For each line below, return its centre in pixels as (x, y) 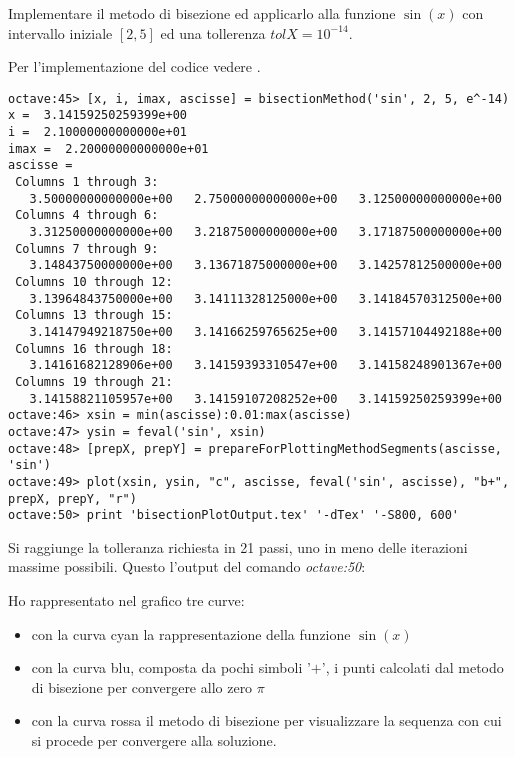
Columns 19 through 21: (94, 381)
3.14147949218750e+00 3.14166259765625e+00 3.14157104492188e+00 (265, 331)
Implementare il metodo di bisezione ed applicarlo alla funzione (202, 13)
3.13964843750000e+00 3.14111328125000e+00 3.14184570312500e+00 (265, 298)
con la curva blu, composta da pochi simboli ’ (171, 667)
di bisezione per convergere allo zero (142, 686)
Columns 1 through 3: (87, 182)
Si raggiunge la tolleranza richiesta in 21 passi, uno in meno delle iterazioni (238, 546)
